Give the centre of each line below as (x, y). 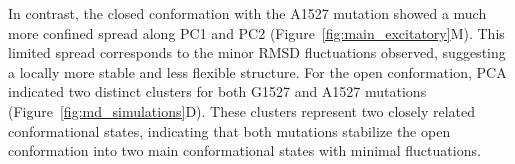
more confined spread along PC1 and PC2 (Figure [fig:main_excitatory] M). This (256, 32)
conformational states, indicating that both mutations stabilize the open (229, 130)
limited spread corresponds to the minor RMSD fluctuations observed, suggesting (257, 52)
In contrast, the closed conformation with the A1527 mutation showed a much (247, 13)
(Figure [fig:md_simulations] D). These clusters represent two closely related (241, 110)
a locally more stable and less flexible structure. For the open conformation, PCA (257, 71)
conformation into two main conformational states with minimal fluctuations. (244, 150)
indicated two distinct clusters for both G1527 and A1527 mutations (217, 91)
